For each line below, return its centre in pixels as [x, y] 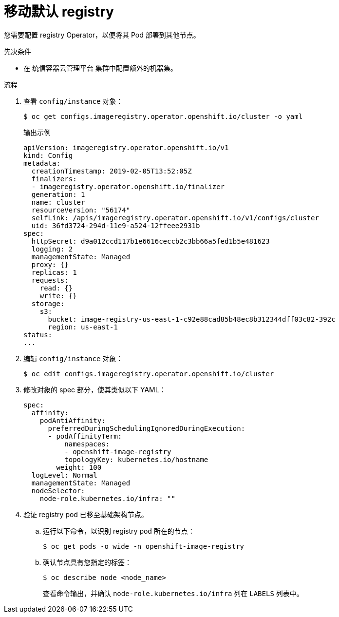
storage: [48, 303]
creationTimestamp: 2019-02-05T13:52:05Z [112, 171]
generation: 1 [58, 194]
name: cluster [58, 202]
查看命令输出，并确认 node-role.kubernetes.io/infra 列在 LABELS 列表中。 [173, 593]
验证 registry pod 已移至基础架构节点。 [86, 514]
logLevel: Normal [64, 475]
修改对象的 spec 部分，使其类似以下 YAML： [95, 389]
